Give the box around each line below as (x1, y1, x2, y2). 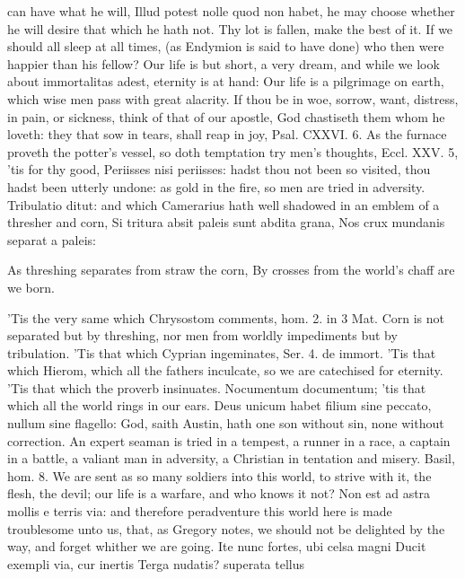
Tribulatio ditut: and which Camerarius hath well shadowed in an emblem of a (7, 195, 440, 214)
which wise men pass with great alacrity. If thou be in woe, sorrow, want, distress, (7, 89, 459, 108)
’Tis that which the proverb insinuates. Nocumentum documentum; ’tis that (7, 378, 426, 397)
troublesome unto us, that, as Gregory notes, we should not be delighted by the (7, 519, 445, 538)
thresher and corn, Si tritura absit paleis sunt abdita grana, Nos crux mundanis (7, 213, 445, 232)
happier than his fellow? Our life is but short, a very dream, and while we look (7, 54, 440, 73)
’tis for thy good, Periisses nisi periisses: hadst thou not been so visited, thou (7, 160, 431, 179)
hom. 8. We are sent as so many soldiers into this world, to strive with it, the (7, 466, 432, 485)
